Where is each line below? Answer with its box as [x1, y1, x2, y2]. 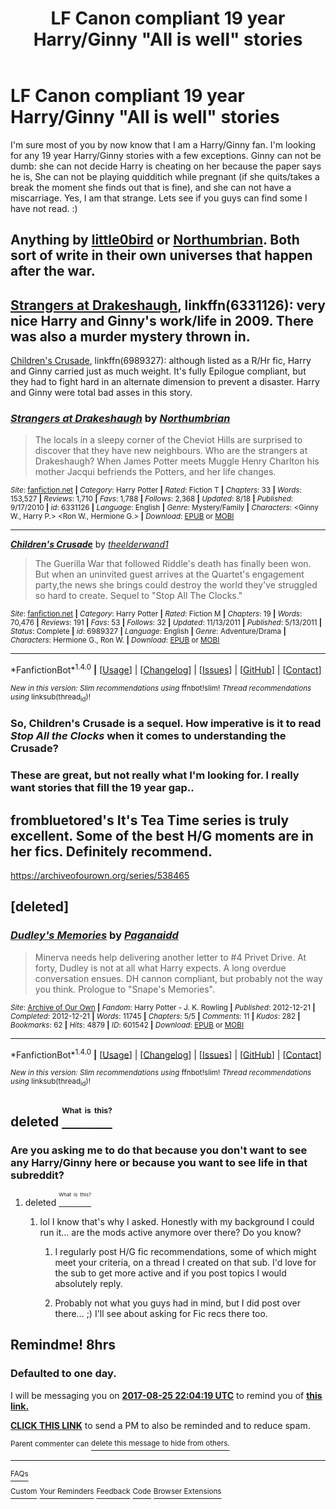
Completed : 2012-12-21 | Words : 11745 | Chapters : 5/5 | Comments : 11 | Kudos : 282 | [10, 1011, 301, 1021]
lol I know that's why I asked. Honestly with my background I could [39, 1215, 315, 1227]
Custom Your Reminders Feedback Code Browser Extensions [10, 1487, 222, 1497]
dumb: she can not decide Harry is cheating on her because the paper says [10, 160, 322, 172]
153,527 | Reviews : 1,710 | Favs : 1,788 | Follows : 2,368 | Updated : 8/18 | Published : [10, 494, 294, 504]
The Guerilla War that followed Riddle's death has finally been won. [34, 558, 312, 570]
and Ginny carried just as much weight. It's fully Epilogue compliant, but [10, 365, 307, 377]
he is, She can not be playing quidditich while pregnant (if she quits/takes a [10, 170, 320, 182]
